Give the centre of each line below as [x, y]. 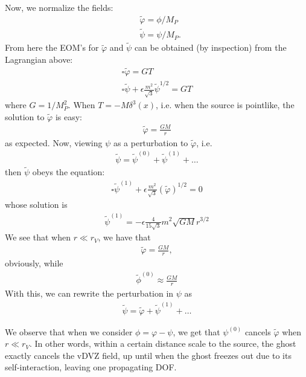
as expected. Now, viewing [54, 142]
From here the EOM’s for [52, 47]
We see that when [38, 237]
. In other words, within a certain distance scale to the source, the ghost [163, 343]
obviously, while [34, 263]
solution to [25, 116]
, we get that [196, 331]
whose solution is [36, 205]
